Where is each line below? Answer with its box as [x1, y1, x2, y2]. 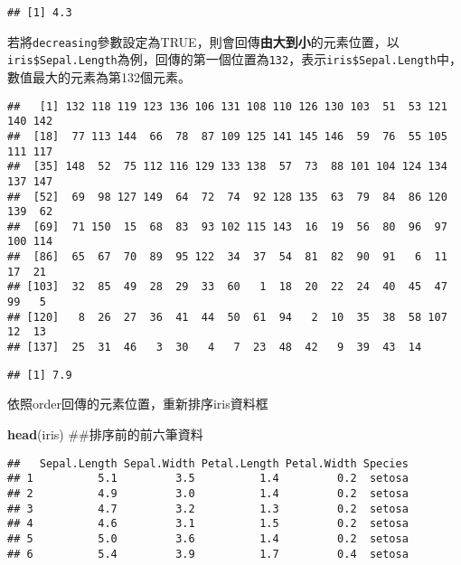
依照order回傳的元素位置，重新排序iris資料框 [7, 394, 268, 413]
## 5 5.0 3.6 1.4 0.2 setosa [7, 532, 409, 545]
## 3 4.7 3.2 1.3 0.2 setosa [7, 502, 409, 515]
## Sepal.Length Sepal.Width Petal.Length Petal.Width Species [7, 457, 409, 470]
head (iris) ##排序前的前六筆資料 [7, 424, 203, 443]
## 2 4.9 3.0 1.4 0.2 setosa [7, 486, 409, 500]
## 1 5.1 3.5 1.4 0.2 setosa [7, 472, 409, 485]
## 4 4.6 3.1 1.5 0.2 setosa [7, 517, 409, 531]
